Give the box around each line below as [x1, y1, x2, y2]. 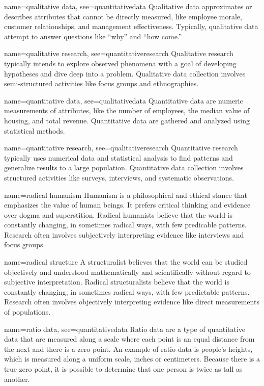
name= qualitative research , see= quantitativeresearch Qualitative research [4, 48, 233, 59]
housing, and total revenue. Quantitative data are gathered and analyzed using [4, 115, 250, 125]
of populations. [4, 306, 51, 317]
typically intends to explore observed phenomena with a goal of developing [4, 58, 237, 68]
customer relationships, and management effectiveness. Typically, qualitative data [4, 21, 258, 32]
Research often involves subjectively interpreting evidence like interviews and [4, 229, 244, 240]
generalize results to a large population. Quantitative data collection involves [4, 162, 244, 173]
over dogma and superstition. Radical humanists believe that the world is [4, 209, 233, 220]
